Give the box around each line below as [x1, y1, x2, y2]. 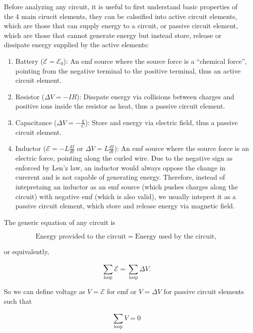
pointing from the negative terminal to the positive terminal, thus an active [15, 65, 241, 75]
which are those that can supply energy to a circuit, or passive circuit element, [4, 20, 238, 31]
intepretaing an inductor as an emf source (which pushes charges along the [15, 181, 238, 191]
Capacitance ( [15, 117, 57, 127]
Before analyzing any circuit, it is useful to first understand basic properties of [4, 1, 238, 11]
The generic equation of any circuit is [4, 217, 115, 227]
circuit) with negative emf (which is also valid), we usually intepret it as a [15, 191, 236, 201]
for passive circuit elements [163, 286, 244, 296]
